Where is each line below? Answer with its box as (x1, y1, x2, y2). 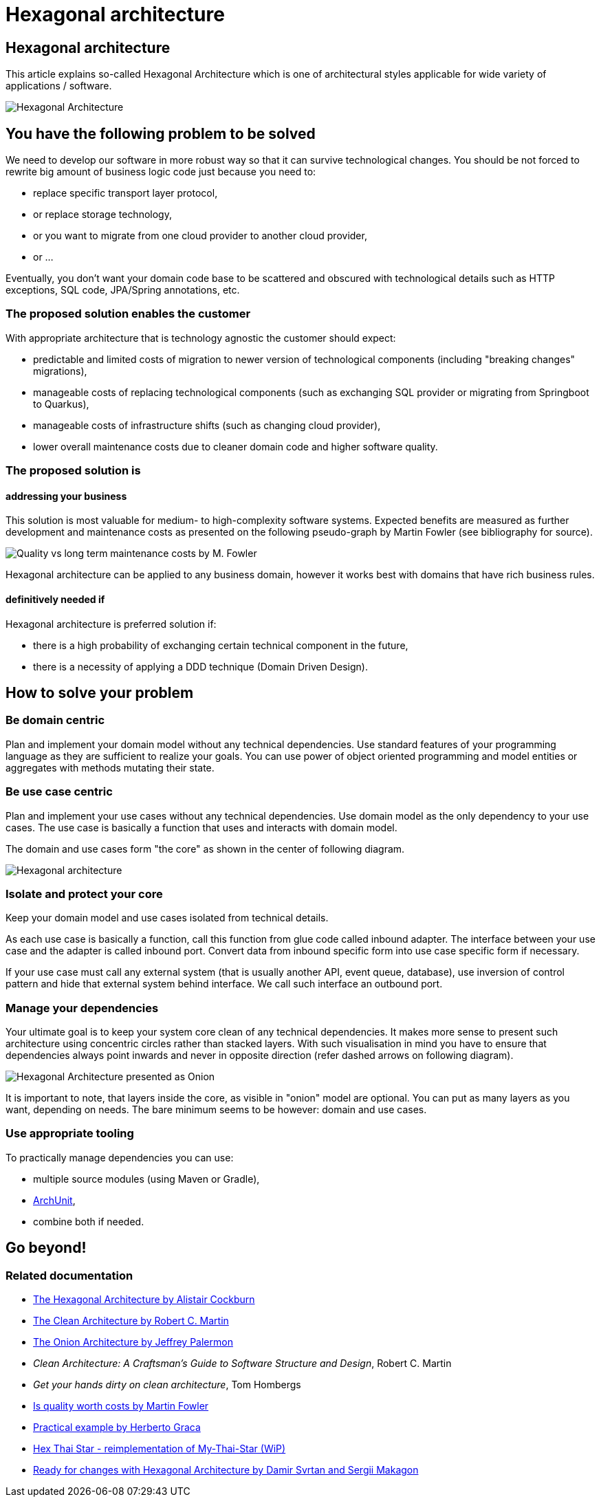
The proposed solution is (6, 463, 141, 478)
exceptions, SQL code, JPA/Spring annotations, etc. (6, 284, 240, 296)
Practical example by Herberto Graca (33, 1421, 201, 1434)
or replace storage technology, (33, 208, 172, 221)
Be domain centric (6, 713, 105, 727)
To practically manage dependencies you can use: (6, 1151, 234, 1163)
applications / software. (6, 80, 112, 92)
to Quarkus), (33, 397, 89, 410)
